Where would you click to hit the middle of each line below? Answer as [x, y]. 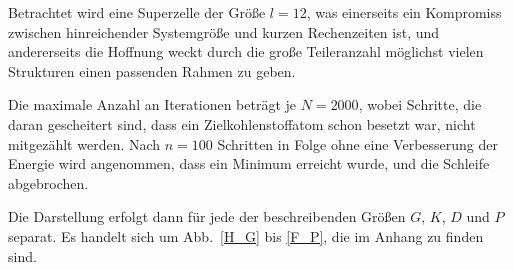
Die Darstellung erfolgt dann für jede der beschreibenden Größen [207, 216]
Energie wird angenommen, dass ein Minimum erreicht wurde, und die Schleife [249, 163]
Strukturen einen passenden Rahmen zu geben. [152, 70]
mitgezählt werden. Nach [84, 143]
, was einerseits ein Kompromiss [404, 12]
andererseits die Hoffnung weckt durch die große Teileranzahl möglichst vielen [246, 51]
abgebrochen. [48, 182]
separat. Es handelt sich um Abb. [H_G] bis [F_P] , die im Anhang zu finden [246, 235]
